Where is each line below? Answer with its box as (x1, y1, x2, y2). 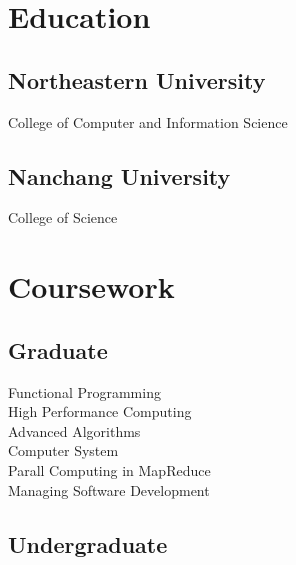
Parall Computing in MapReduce (8, 459, 211, 480)
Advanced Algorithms (8, 420, 141, 441)
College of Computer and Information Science (8, 111, 288, 132)
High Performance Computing (8, 401, 192, 422)
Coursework (8, 266, 175, 307)
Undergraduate (8, 528, 168, 559)
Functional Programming (8, 381, 161, 402)
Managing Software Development (8, 479, 210, 500)
